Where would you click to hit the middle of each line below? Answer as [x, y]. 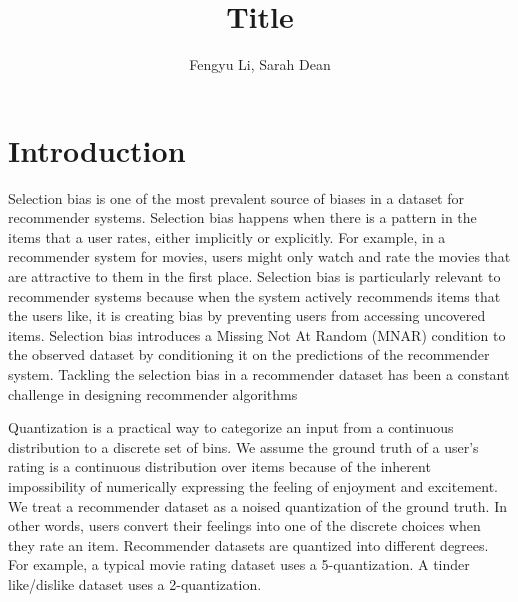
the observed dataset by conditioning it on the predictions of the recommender [249, 354]
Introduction [97, 149]
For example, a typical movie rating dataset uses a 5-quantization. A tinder [239, 564]
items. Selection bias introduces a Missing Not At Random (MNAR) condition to [257, 334]
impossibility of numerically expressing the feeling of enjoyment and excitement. [253, 485]
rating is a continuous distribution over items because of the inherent [219, 466]
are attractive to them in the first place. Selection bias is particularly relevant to [254, 276]
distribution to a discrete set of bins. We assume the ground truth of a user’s [243, 446]
